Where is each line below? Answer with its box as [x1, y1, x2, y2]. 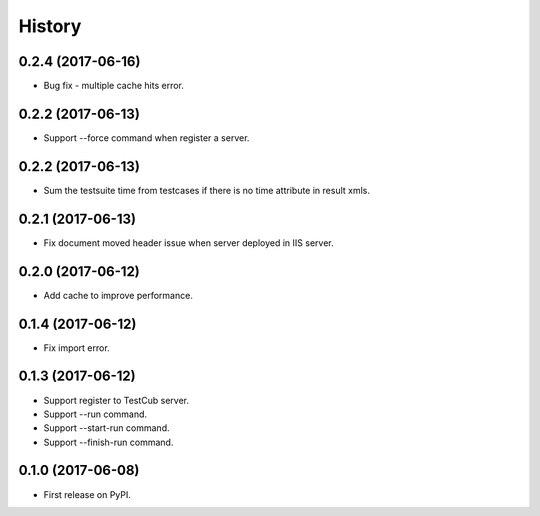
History [18, 15, 82, 37]
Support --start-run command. [43, 422, 170, 434]
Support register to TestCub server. [43, 394, 190, 406]
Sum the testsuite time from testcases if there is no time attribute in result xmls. [43, 184, 370, 196]
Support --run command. [43, 408, 148, 420]
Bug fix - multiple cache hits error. [43, 80, 184, 92]
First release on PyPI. [43, 488, 132, 500]
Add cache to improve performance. [43, 289, 194, 301]
